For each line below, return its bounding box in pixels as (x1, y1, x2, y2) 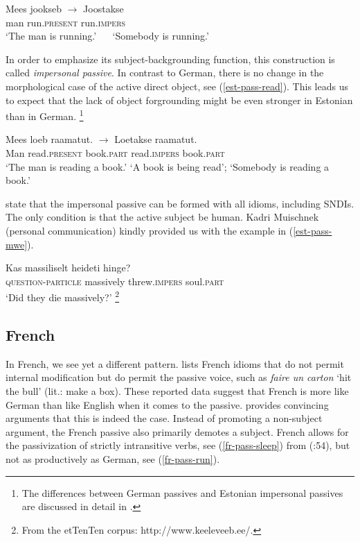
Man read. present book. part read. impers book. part (6, 146, 225, 160)
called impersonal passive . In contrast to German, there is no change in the (6, 65, 324, 80)
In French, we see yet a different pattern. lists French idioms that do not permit (6, 356, 344, 371)
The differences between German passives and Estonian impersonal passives (21, 485, 343, 500)
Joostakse (83, 1, 124, 15)
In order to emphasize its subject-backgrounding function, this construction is (6, 51, 335, 66)
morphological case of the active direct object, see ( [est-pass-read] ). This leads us (6, 78, 348, 93)
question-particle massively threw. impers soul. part (6, 273, 224, 288)
